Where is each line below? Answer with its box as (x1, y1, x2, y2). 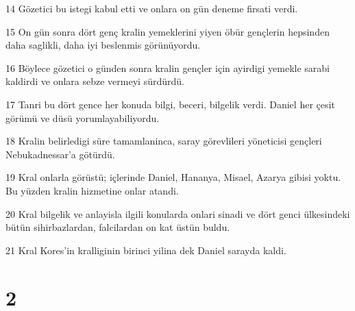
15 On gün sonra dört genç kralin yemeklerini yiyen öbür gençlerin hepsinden (5, 24, 330, 38)
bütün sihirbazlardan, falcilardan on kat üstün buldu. (5, 220, 230, 234)
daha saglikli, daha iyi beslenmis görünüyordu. (5, 38, 201, 52)
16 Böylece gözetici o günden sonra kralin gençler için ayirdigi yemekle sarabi (5, 60, 330, 75)
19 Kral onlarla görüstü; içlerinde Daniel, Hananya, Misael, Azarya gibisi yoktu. (5, 170, 341, 184)
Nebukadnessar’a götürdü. (5, 147, 115, 161)
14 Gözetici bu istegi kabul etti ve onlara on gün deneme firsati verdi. (5, 1, 298, 15)
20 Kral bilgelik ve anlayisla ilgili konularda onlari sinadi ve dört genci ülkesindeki (5, 206, 350, 221)
